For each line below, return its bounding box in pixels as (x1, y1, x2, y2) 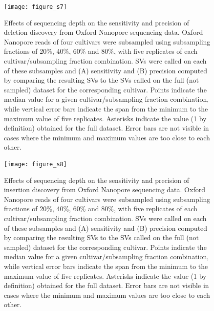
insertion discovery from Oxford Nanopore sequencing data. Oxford (4, 184, 205, 195)
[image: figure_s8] (4, 160, 67, 168)
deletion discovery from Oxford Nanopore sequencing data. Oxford (4, 27, 203, 37)
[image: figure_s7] (4, 3, 67, 10)
